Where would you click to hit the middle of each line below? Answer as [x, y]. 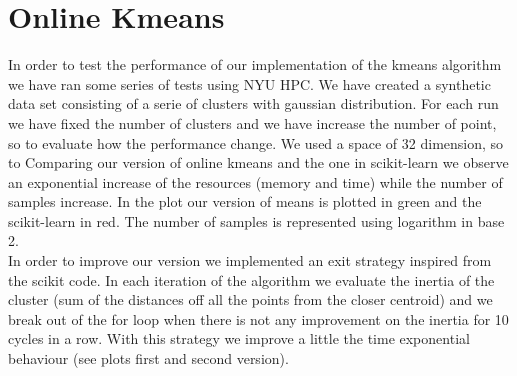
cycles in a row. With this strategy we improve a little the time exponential [239, 338]
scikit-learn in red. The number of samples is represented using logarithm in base [256, 220]
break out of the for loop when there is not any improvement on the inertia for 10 [258, 318]
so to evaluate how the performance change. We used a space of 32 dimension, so [256, 142]
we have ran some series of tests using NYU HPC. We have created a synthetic [249, 83]
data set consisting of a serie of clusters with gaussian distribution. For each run [253, 103]
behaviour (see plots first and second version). [148, 358]
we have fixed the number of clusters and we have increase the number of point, [252, 122]
